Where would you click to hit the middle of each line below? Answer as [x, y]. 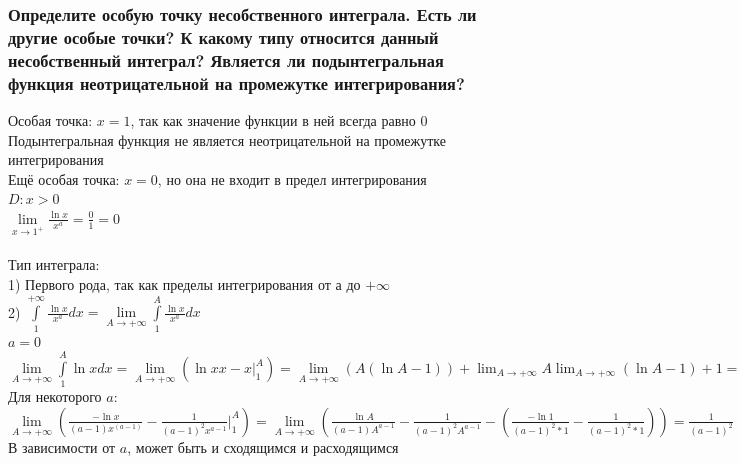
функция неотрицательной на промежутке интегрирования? [236, 82]
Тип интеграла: [54, 264]
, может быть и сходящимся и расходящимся [263, 446]
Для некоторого [55, 396]
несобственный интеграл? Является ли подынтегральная [226, 59]
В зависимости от [62, 446]
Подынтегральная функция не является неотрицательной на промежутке [227, 139]
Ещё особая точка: [64, 178]
